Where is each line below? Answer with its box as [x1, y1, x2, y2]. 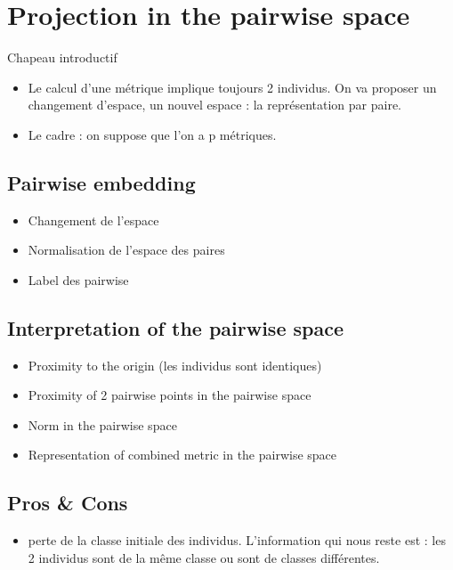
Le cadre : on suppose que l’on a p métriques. [28, 125, 277, 143]
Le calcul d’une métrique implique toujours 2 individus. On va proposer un [28, 77, 437, 96]
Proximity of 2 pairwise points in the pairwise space [28, 386, 311, 404]
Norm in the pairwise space [28, 415, 177, 434]
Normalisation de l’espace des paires [28, 240, 225, 259]
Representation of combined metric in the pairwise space [28, 445, 337, 464]
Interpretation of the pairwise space [7, 313, 344, 341]
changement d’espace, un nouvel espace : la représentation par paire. [28, 95, 401, 114]
